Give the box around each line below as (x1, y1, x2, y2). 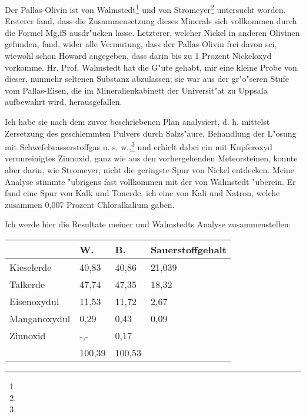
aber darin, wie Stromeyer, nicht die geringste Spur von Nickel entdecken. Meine (5, 164, 294, 176)
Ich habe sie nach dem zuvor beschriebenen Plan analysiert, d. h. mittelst (5, 115, 270, 127)
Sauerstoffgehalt (151, 243, 227, 256)
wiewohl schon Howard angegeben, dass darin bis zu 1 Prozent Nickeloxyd (5, 49, 272, 62)
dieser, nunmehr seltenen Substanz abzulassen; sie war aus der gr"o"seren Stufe (5, 72, 290, 85)
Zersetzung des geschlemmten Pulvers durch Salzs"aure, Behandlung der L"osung (5, 127, 297, 139)
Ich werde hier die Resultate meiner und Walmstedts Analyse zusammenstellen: (5, 218, 291, 230)
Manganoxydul (9, 312, 71, 325)
